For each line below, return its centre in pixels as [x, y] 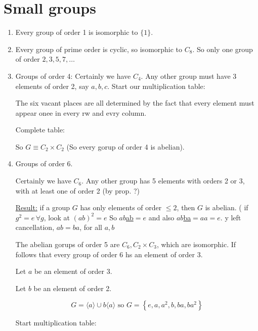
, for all [91, 227]
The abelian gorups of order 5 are [68, 244]
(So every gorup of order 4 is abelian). [125, 146]
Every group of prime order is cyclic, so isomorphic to [99, 49]
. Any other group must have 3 [189, 76]
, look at [57, 217]
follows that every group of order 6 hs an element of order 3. [109, 254]
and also [161, 217]
